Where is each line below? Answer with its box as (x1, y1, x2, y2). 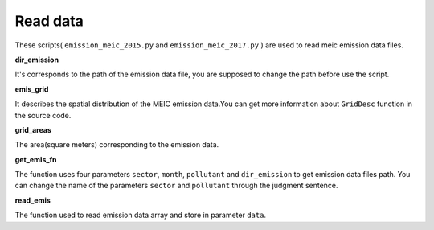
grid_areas (14, 125, 52, 134)
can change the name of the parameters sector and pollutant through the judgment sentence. (14, 181, 338, 191)
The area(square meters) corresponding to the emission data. (14, 140, 219, 150)
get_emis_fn (14, 154, 57, 164)
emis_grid (14, 84, 49, 94)
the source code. (14, 110, 72, 120)
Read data (14, 12, 84, 30)
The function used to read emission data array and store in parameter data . (14, 210, 267, 220)
